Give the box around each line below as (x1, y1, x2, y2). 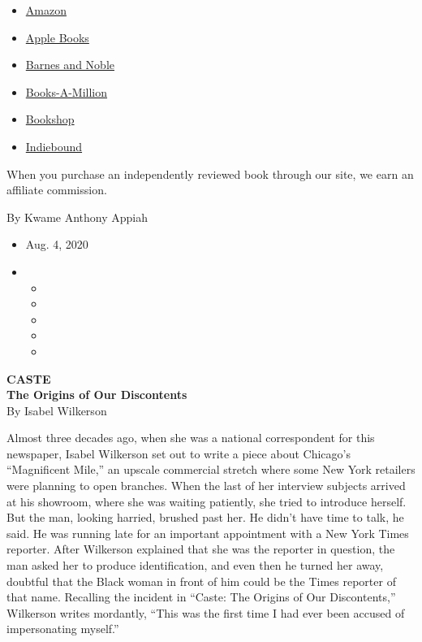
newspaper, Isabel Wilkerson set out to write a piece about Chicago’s (6, 445, 351, 462)
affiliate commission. (6, 181, 107, 198)
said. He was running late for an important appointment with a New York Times (6, 524, 409, 541)
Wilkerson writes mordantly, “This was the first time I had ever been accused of (6, 604, 405, 621)
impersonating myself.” (6, 620, 119, 637)
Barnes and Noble (25, 56, 114, 73)
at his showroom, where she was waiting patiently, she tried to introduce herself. (6, 492, 407, 510)
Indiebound (25, 137, 83, 154)
